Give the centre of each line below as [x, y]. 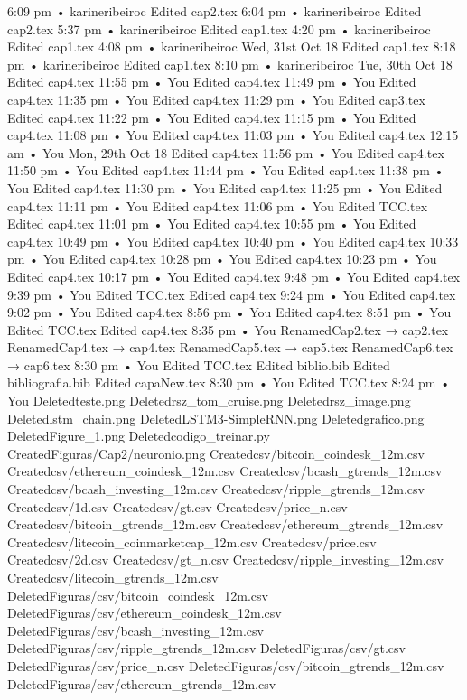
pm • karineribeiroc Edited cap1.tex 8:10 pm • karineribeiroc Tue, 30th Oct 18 [230, 64]
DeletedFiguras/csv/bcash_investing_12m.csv [135, 630]
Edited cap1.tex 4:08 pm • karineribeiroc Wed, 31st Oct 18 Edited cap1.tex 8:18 [232, 47]
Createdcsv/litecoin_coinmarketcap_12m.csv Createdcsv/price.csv [192, 541]
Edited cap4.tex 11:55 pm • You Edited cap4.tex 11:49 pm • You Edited [212, 82]
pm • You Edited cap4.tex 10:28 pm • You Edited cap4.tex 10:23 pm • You [222, 259]
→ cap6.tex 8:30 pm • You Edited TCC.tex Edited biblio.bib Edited [199, 364]
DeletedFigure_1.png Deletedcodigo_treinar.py [139, 436]
